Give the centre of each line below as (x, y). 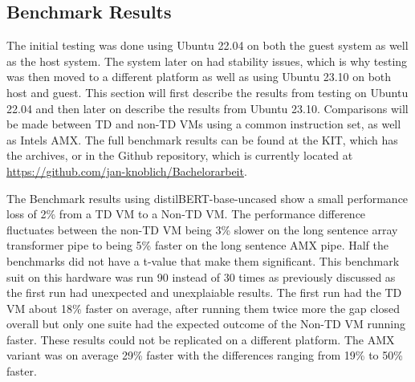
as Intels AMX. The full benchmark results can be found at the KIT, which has (202, 139)
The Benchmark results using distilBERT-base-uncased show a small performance (207, 198)
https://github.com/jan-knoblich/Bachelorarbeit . (127, 171)
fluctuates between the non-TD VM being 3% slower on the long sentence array (202, 229)
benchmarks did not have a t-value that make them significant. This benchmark (203, 260)
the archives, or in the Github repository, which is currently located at (180, 155)
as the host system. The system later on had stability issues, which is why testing (207, 61)
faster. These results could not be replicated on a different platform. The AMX (201, 339)
